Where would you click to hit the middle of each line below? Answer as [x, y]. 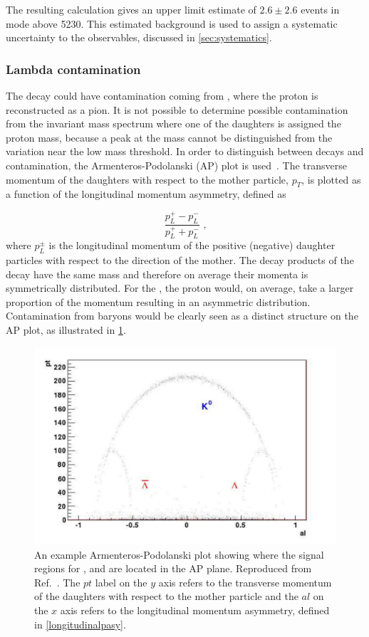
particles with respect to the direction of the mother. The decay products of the [180, 260]
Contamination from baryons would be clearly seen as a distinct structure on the [182, 316]
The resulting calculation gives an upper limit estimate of [131, 9]
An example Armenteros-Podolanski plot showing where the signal [179, 554]
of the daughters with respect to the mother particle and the [166, 596]
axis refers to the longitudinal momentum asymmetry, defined [195, 610]
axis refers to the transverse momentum [245, 582]
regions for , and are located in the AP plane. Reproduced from [173, 568]
